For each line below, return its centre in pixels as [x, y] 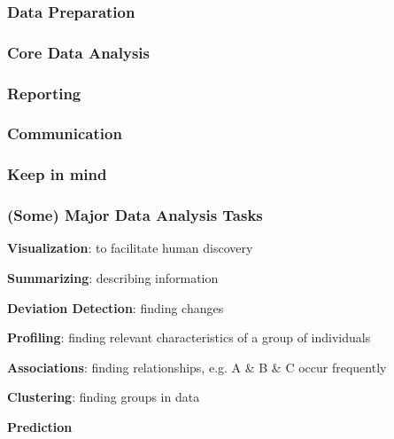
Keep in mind [57, 174]
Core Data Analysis [78, 52]
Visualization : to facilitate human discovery [130, 248]
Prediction [40, 427]
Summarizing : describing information [113, 278]
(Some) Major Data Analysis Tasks [135, 215]
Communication [65, 133]
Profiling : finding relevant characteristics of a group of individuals [189, 337]
